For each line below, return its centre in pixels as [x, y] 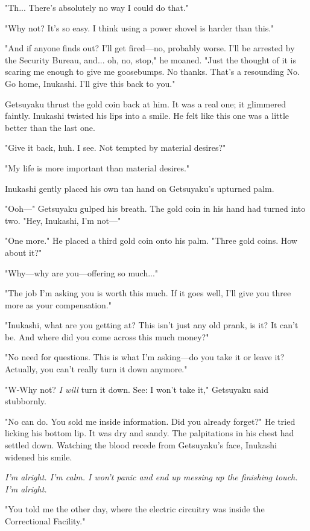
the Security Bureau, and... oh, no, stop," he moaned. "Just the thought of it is [150, 59]
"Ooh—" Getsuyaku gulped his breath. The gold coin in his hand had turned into [155, 208]
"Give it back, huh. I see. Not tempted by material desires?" [115, 148]
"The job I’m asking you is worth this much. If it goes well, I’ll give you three [148, 293]
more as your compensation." [58, 304]
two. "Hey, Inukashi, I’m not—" [63, 220]
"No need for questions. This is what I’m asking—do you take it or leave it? [145, 357]
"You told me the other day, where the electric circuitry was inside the [135, 509]
